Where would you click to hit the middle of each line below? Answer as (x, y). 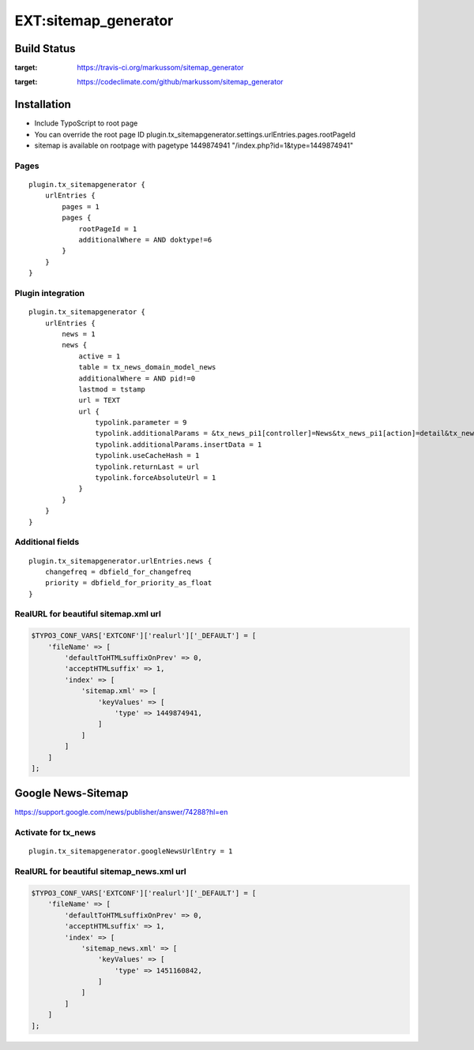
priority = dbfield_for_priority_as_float (128, 583)
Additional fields (47, 542)
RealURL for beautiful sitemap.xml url (88, 614)
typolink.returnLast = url (147, 467)
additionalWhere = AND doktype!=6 (145, 240)
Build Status (45, 49)
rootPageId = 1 (108, 229)
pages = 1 (81, 206)
